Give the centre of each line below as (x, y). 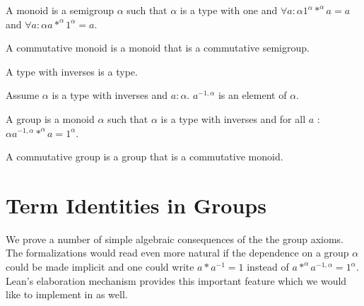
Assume (23, 95)
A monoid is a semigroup (60, 10)
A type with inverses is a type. (72, 71)
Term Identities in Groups (136, 205)
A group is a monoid (50, 118)
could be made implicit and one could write (100, 267)
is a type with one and (229, 10)
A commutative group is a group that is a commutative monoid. (145, 157)
